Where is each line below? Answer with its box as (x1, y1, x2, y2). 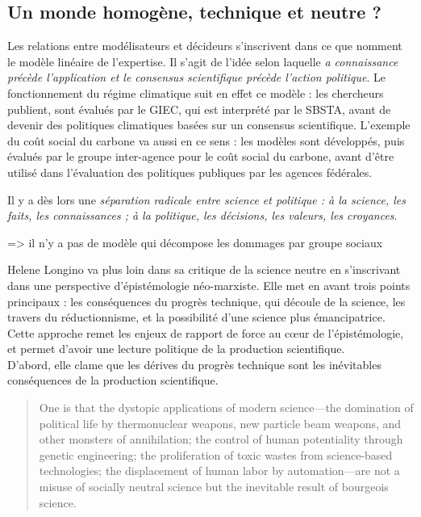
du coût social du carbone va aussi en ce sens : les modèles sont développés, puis (7, 132, 405, 149)
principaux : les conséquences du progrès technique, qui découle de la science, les (7, 292, 406, 309)
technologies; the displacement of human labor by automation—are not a (39, 462, 400, 479)
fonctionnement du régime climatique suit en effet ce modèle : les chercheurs (7, 84, 384, 101)
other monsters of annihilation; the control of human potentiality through (39, 431, 403, 448)
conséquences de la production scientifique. (7, 372, 219, 389)
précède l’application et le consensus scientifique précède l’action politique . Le (7, 69, 386, 86)
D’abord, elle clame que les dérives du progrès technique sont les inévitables (7, 355, 381, 372)
